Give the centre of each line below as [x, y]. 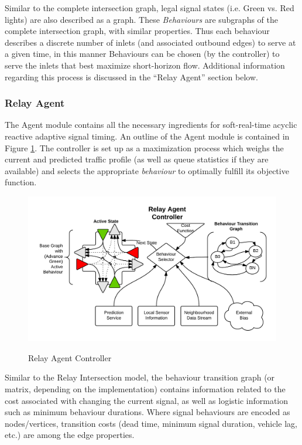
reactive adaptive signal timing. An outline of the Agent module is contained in [147, 136]
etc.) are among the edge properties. [70, 435]
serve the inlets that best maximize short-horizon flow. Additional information [145, 65]
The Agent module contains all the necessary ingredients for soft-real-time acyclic [151, 125]
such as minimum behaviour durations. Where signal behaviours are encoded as [147, 412]
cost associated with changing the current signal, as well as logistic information [147, 400]
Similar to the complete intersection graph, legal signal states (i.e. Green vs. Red [150, 8]
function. [21, 182]
